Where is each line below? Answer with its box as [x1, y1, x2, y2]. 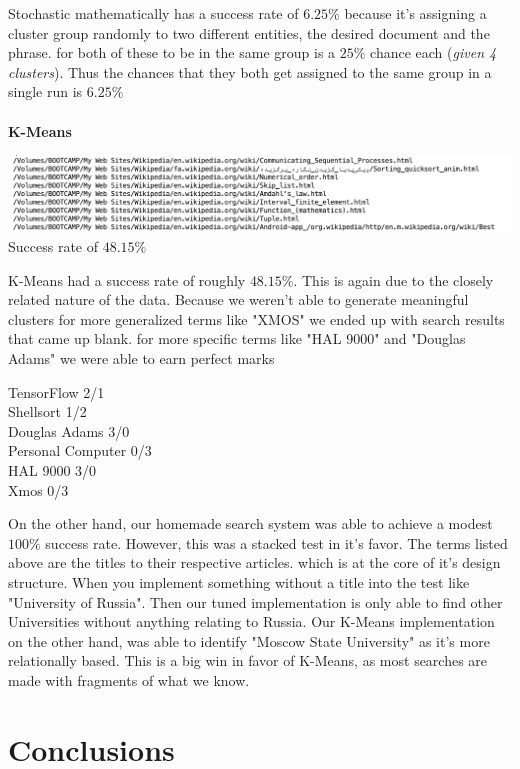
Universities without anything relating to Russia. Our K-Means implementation [8, 611, 495, 632]
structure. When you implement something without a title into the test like [8, 571, 470, 592]
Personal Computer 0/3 [8, 440, 152, 461]
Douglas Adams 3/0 [8, 420, 130, 441]
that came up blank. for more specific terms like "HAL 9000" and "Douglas [8, 328, 466, 349]
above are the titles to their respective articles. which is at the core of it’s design [8, 552, 501, 573]
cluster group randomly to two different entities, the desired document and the [8, 22, 490, 43]
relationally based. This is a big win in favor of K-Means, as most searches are [8, 650, 488, 671]
